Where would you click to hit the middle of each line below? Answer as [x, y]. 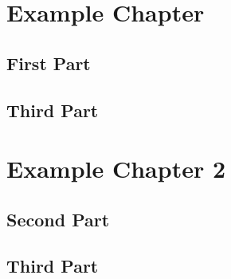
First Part [49, 63]
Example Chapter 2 [116, 169]
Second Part [58, 219]
